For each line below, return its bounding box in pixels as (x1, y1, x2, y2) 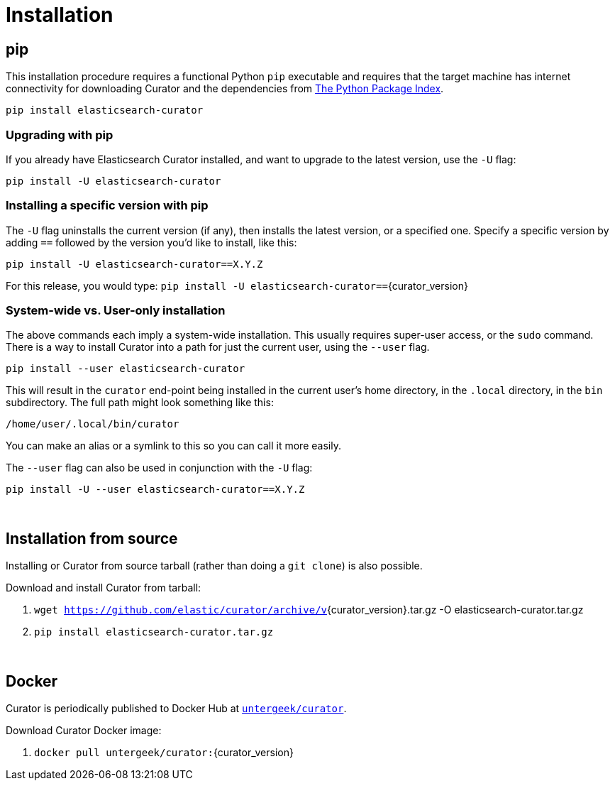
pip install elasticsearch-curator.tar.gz (34, 626, 274, 638)
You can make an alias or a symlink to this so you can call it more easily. (6, 440, 341, 452)
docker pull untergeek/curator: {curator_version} (34, 746, 294, 759)
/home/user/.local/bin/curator (6, 418, 179, 430)
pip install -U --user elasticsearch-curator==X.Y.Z (6, 484, 305, 496)
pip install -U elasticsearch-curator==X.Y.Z (6, 258, 263, 270)
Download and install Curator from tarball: (6, 582, 201, 594)
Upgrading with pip (6, 127, 113, 142)
